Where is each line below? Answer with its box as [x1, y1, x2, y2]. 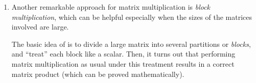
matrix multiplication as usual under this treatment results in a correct [11, 58, 235, 69]
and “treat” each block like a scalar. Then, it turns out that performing [11, 48, 236, 59]
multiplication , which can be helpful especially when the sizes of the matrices [11, 11, 252, 22]
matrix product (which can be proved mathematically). [11, 68, 184, 79]
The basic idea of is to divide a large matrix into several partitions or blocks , [11, 38, 251, 49]
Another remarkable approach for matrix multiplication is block [11, 2, 211, 12]
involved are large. [11, 21, 69, 32]
